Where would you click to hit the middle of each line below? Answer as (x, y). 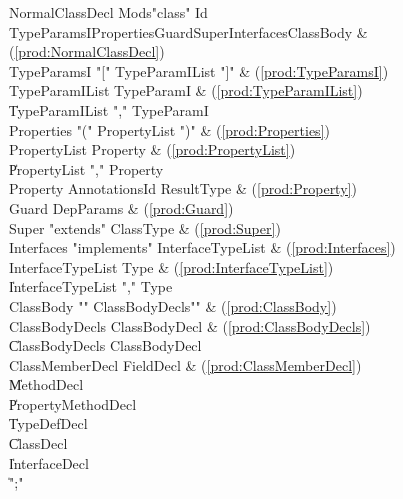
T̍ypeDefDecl (48, 423)
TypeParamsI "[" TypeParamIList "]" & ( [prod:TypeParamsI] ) (199, 70)
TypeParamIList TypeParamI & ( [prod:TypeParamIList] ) (186, 90)
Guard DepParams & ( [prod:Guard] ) (121, 207)
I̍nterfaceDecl (49, 462)
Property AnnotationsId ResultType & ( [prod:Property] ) (183, 188)
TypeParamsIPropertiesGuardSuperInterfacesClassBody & (188, 31)
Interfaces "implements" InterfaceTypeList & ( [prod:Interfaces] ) (202, 247)
